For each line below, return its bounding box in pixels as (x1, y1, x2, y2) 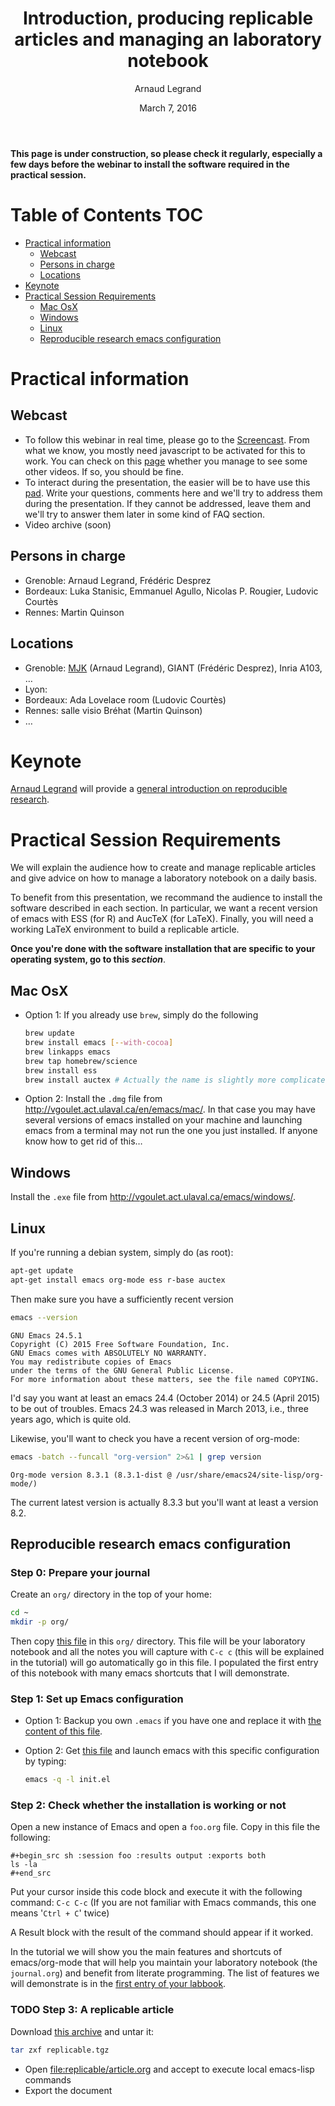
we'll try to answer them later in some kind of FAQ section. (24, 508, 266, 520)
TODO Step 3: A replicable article (10, 2003, 175, 2017)
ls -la (10, 1860, 38, 1870)
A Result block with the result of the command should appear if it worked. (10, 1927, 314, 1939)
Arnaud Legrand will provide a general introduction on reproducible (10, 783, 288, 795)
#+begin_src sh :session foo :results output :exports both (10, 1851, 267, 1861)
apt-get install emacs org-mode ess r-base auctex (10, 1275, 226, 1285)
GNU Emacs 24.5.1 (10, 1330, 83, 1341)
